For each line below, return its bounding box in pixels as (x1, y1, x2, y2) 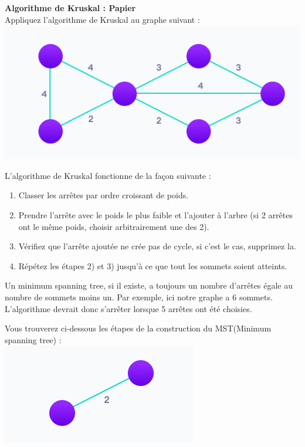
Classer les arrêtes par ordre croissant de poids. (18, 189, 189, 201)
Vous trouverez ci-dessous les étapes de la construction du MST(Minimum (5, 322, 272, 334)
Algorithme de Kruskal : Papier (5, 2, 136, 13)
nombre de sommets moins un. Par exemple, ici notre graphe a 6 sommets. (5, 290, 273, 303)
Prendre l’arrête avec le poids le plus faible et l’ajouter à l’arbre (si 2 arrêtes (18, 208, 293, 221)
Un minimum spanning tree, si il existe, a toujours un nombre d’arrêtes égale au (5, 279, 293, 292)
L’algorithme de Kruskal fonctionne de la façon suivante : (5, 169, 211, 181)
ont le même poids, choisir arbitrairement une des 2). (18, 220, 209, 232)
